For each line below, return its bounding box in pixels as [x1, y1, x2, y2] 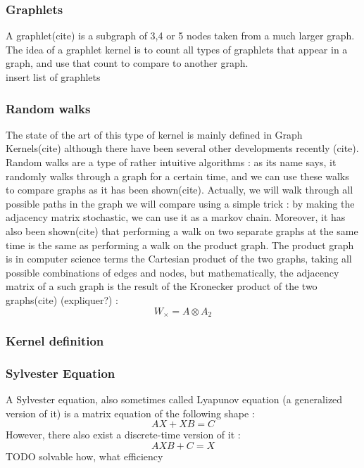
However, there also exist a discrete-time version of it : [6, 427, 241, 442]
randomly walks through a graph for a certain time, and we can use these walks [6, 168, 349, 183]
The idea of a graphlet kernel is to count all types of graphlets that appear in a [6, 42, 348, 56]
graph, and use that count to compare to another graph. [6, 56, 249, 70]
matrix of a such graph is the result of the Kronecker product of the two [6, 279, 318, 293]
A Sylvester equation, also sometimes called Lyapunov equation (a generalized [6, 392, 343, 407]
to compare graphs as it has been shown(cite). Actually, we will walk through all [6, 182, 353, 197]
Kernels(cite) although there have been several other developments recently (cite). [6, 141, 359, 156]
